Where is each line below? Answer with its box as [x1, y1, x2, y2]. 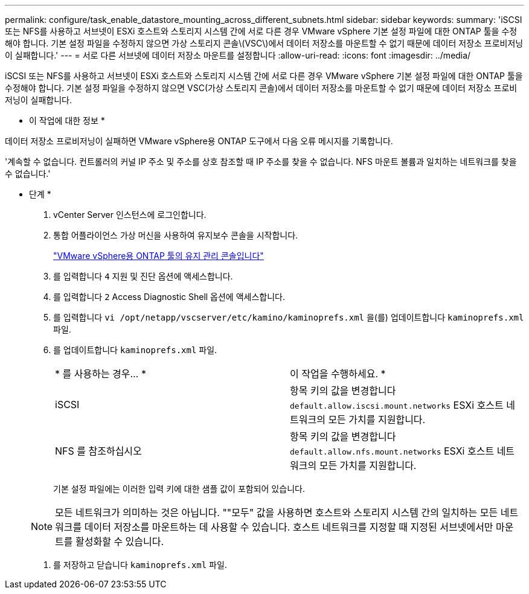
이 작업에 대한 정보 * [29, 115, 105, 126]
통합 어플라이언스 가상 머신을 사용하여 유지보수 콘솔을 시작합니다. [53, 230, 298, 240]
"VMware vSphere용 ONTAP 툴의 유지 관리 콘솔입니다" [53, 251, 264, 261]
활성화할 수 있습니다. [75, 535, 164, 548]
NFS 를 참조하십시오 [55, 445, 142, 457]
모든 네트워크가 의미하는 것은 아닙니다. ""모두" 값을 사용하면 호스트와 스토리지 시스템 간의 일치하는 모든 [55, 506, 498, 519]
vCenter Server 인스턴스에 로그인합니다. [53, 209, 207, 220]
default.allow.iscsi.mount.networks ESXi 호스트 [290, 399, 504, 411]
